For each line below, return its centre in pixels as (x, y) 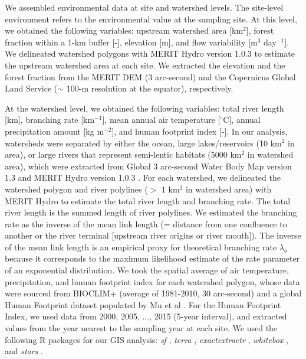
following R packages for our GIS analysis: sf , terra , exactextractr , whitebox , (147, 339)
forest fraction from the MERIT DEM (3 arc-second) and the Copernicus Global (150, 76)
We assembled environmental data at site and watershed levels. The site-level (144, 7)
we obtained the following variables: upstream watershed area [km (124, 30)
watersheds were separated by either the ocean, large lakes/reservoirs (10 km (143, 143)
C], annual (242, 120)
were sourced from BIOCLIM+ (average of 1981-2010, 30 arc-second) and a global (153, 293)
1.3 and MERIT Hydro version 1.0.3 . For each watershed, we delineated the (143, 177)
